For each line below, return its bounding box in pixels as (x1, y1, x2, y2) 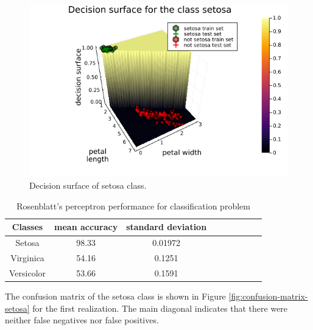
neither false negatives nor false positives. (5, 314, 159, 326)
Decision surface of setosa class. (29, 179, 147, 192)
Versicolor (9, 266, 46, 279)
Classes (12, 220, 43, 233)
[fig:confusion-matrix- (228, 290, 308, 303)
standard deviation (126, 220, 207, 233)
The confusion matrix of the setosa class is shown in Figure (5, 290, 226, 303)
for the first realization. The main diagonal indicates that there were (32, 301, 288, 314)
